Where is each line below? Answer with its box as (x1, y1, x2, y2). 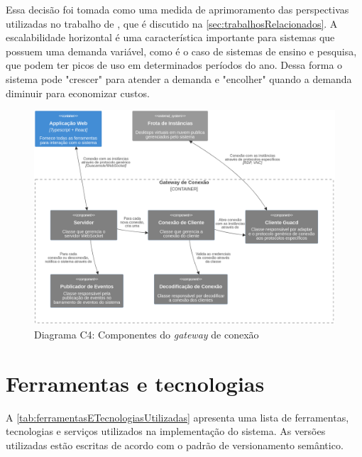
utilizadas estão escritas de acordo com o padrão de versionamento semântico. (6, 437, 344, 452)
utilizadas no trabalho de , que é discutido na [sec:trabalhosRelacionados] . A (6, 16, 338, 31)
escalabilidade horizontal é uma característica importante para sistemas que (6, 30, 335, 45)
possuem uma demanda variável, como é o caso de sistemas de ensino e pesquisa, (6, 43, 357, 58)
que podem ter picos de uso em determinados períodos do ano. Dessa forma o (6, 57, 343, 72)
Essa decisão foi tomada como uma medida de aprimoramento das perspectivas (6, 2, 349, 16)
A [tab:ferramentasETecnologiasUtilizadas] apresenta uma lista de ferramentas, (6, 409, 349, 424)
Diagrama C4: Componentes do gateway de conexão (34, 327, 259, 342)
